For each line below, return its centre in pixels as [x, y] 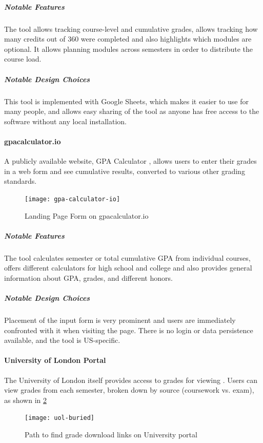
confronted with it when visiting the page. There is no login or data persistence [129, 330]
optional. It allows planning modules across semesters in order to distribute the [128, 49]
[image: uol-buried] [60, 418]
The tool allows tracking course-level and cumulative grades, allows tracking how [131, 28]
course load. [23, 59]
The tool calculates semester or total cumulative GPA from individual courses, [127, 257]
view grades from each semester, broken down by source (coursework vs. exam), [129, 390]
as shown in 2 [25, 400]
